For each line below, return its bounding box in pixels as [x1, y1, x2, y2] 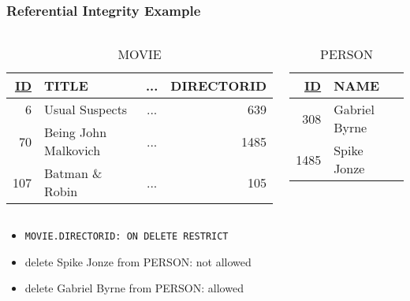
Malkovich [44, 141, 101, 160]
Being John [44, 123, 107, 142]
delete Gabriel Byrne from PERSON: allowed [24, 280, 244, 296]
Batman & [44, 164, 102, 183]
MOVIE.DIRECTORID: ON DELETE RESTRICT [24, 231, 229, 243]
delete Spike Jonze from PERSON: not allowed [24, 253, 252, 269]
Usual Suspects [44, 100, 128, 119]
